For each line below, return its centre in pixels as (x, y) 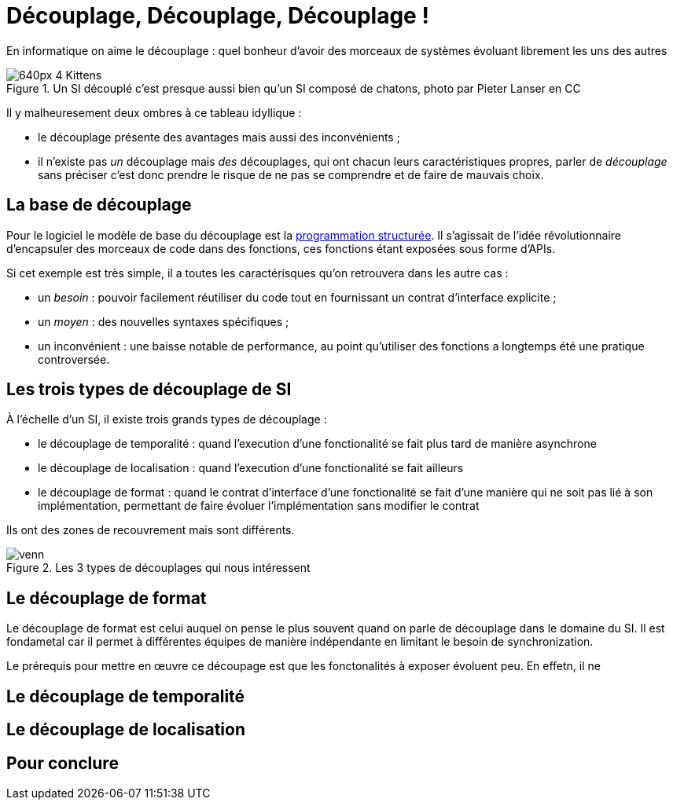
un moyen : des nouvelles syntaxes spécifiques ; (164, 321)
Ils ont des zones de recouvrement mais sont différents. (151, 530)
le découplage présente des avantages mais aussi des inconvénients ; (219, 137)
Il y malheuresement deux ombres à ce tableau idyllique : (154, 112)
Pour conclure (63, 763)
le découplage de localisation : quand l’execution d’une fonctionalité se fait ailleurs (251, 468)
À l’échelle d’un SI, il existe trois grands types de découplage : (167, 419)
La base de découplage (99, 205)
